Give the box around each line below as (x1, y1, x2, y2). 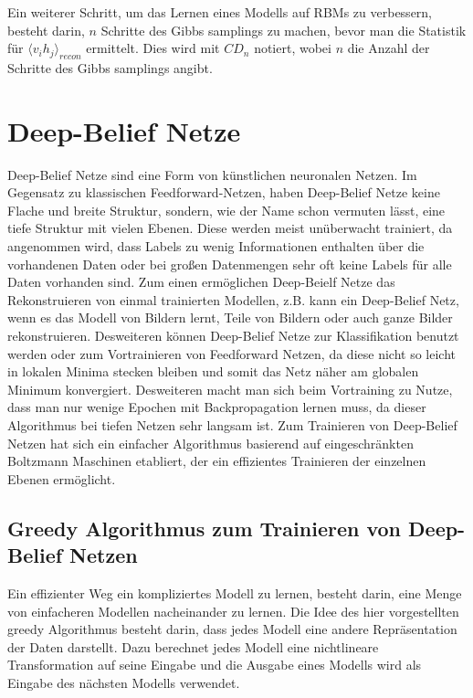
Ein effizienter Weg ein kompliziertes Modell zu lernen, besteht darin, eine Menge (7, 583, 462, 602)
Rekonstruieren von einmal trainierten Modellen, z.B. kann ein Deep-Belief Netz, (7, 290, 459, 309)
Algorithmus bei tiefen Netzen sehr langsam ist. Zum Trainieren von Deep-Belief (7, 416, 457, 435)
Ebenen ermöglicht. (7, 469, 116, 488)
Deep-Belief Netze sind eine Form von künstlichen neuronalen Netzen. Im (7, 164, 417, 184)
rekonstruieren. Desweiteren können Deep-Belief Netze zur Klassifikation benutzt (7, 326, 459, 345)
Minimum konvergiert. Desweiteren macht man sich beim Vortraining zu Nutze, (7, 379, 453, 398)
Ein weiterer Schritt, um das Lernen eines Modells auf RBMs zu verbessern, (7, 3, 433, 21)
